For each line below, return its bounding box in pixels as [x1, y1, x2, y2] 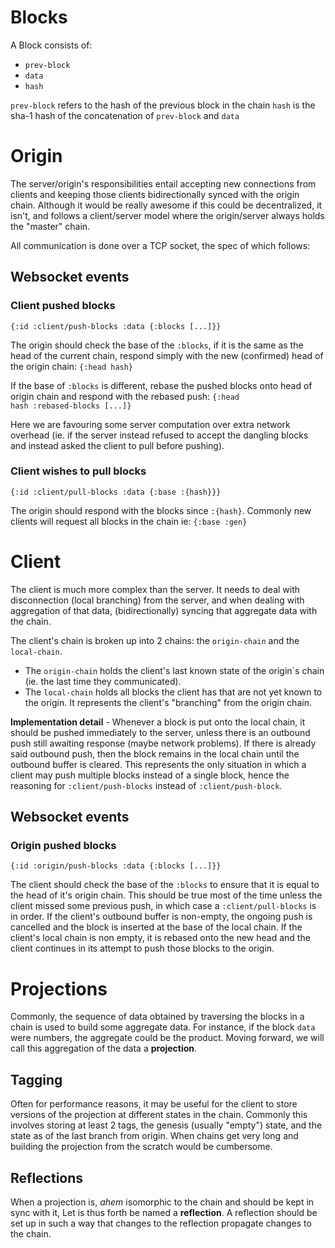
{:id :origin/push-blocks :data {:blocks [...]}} [10, 861, 222, 871]
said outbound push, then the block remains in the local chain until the [10, 747, 300, 760]
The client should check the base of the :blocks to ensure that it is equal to [10, 879, 320, 891]
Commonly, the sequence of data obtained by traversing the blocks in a [10, 1011, 305, 1023]
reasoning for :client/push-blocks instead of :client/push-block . [10, 779, 283, 791]
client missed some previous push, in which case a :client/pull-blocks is [10, 900, 317, 912]
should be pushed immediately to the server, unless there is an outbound [10, 726, 311, 738]
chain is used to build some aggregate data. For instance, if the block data [10, 1021, 316, 1033]
